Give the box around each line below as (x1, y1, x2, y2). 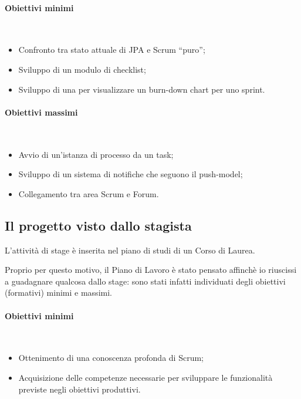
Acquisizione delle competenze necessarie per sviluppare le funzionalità (18, 371, 273, 383)
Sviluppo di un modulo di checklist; (18, 63, 146, 75)
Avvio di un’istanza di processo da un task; (18, 148, 174, 160)
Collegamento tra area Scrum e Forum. (18, 187, 159, 199)
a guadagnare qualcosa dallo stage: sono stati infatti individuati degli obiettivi (5, 275, 286, 287)
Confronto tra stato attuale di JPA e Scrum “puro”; (18, 43, 205, 56)
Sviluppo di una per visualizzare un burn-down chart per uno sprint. (18, 83, 265, 95)
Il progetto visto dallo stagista (5, 216, 192, 234)
